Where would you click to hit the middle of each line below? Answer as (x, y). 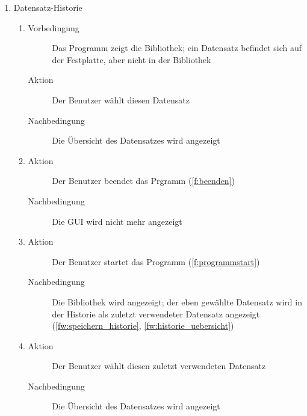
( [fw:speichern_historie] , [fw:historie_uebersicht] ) (143, 326)
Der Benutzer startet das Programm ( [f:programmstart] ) (156, 261)
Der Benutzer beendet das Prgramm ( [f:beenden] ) (143, 181)
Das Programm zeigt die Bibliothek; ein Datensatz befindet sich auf (177, 48)
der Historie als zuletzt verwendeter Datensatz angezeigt (156, 314)
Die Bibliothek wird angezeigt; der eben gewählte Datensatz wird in (177, 301)
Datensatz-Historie (48, 7)
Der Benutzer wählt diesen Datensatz (121, 99)
